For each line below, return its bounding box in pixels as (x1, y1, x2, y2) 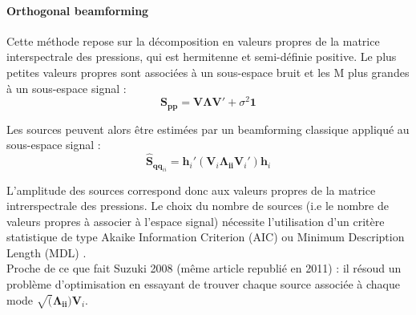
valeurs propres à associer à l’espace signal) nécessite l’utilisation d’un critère (6, 212, 385, 229)
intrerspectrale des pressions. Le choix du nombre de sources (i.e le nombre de (6, 197, 389, 214)
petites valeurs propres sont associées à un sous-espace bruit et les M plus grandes (6, 63, 410, 80)
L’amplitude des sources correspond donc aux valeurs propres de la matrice (6, 181, 376, 198)
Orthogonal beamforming (6, 2, 149, 18)
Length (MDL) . (6, 244, 87, 260)
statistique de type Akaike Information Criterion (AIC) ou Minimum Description (6, 228, 405, 245)
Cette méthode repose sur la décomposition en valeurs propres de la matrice (6, 32, 380, 49)
